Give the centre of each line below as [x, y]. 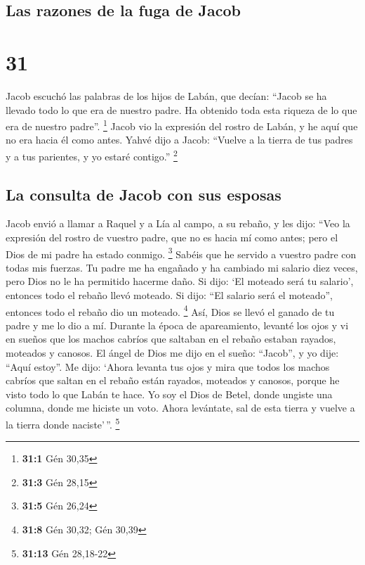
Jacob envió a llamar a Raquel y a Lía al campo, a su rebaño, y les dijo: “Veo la [178, 223]
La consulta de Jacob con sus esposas [144, 194]
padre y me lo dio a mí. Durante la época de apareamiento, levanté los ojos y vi [177, 325]
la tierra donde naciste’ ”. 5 [63, 423]
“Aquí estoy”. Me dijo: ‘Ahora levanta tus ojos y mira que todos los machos [168, 366]
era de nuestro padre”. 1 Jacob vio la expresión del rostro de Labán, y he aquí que [182, 125]
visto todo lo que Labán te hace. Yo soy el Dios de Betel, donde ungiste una [169, 394]
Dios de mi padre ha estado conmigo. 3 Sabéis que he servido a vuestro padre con [181, 253]
